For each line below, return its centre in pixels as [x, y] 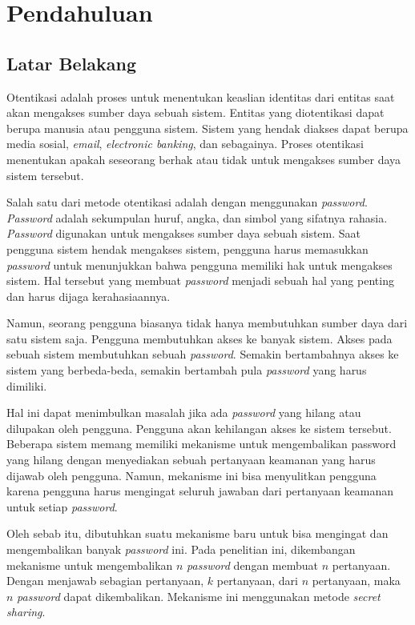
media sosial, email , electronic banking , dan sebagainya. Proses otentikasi [185, 144]
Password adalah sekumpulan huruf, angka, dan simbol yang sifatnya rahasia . [197, 217]
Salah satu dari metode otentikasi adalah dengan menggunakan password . [187, 202]
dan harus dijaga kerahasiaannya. [89, 296]
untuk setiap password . [62, 506]
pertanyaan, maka [356, 581]
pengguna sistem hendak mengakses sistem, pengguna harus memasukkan [187, 248]
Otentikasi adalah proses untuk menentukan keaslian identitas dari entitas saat [201, 96]
